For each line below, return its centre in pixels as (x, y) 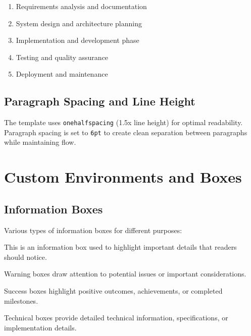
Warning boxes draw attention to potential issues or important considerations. (125, 274)
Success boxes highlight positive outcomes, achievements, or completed (113, 291)
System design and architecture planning (79, 23)
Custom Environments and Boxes (123, 177)
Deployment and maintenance (62, 74)
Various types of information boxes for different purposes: (93, 230)
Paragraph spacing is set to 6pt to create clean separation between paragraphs (126, 132)
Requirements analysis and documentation (81, 6)
